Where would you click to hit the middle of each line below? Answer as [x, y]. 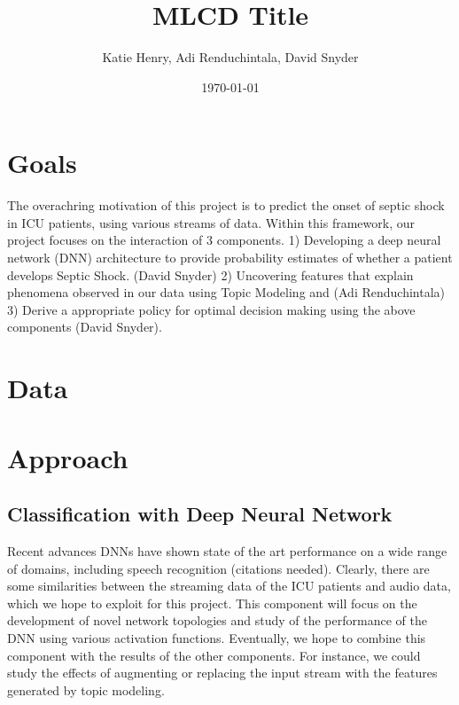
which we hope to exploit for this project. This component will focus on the [212, 603]
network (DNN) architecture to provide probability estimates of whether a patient [230, 258]
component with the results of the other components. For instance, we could [214, 655]
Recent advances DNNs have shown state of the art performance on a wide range [227, 550]
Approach [68, 457]
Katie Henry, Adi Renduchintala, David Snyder [230, 57]
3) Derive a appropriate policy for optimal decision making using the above [211, 309]
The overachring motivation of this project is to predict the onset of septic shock [226, 205]
